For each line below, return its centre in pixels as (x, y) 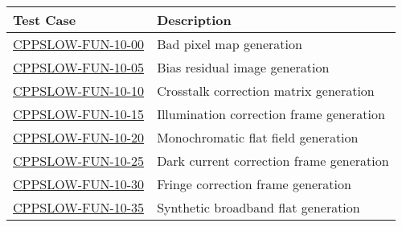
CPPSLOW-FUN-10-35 (79, 207)
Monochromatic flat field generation (258, 137)
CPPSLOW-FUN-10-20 (79, 137)
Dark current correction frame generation (273, 161)
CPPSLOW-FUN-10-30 (79, 184)
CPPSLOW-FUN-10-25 (79, 161)
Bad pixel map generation (230, 44)
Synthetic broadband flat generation (258, 207)
